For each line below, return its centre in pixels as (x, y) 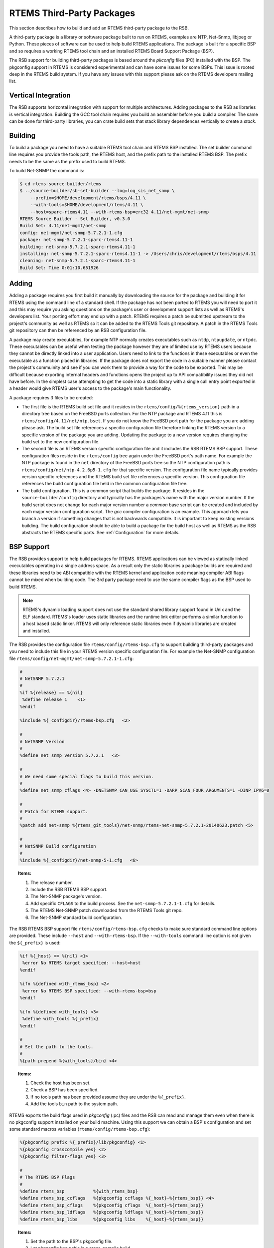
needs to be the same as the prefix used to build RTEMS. (68, 161)
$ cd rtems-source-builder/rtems (61, 184)
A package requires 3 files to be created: (51, 397)
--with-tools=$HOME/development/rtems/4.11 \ (87, 205)
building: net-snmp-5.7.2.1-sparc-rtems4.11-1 (77, 247)
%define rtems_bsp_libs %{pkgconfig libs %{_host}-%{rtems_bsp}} (112, 1219)
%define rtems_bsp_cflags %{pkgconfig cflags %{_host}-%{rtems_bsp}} (112, 1205)
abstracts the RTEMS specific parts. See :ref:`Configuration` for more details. (101, 533)
